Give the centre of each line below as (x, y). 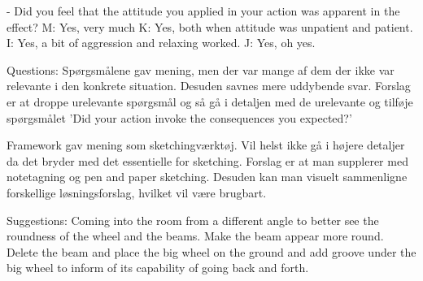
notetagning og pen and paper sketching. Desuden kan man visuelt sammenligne (207, 177)
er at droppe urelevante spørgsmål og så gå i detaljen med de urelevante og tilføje (210, 101)
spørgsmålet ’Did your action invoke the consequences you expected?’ (179, 117)
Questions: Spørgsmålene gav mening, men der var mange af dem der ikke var (201, 69)
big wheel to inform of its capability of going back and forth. (158, 268)
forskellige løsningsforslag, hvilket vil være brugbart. (137, 192)
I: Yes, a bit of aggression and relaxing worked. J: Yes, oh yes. (161, 43)
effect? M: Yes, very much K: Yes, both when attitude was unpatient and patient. (210, 26)
